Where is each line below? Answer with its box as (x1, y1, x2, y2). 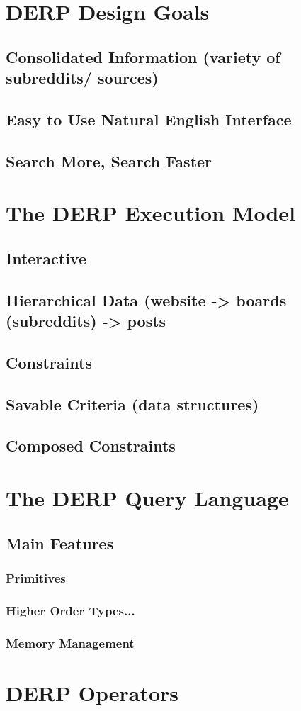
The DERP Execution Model (6, 198, 295, 228)
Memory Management (6, 634, 135, 651)
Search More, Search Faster (6, 150, 212, 172)
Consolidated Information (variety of (6, 45, 280, 67)
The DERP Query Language (6, 483, 289, 512)
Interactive (6, 247, 87, 269)
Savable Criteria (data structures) (6, 393, 259, 415)
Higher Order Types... (6, 601, 135, 619)
